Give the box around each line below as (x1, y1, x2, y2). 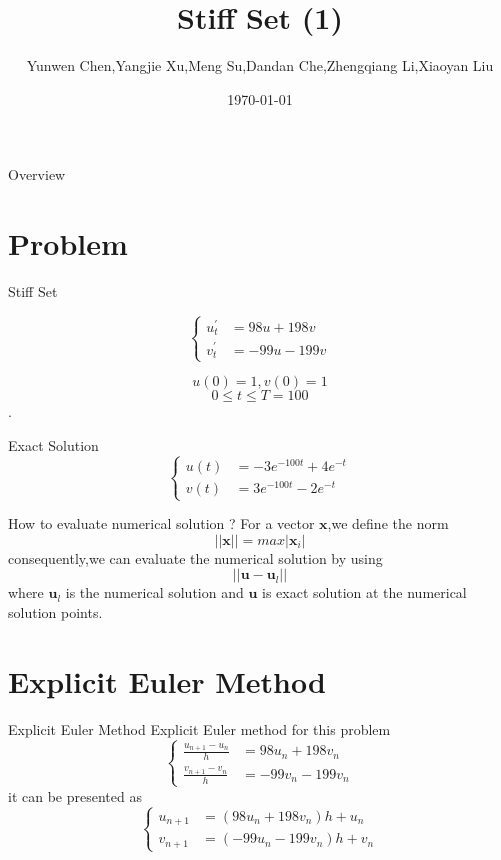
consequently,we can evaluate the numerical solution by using (8, 547, 383, 568)
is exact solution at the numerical (262, 582, 467, 603)
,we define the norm (327, 513, 449, 534)
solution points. (8, 601, 103, 622)
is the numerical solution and (65, 582, 244, 603)
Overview (8, 164, 66, 185)
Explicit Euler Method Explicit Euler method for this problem (8, 718, 391, 739)
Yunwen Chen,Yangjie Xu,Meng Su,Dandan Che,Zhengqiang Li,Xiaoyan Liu (26, 55, 494, 76)
